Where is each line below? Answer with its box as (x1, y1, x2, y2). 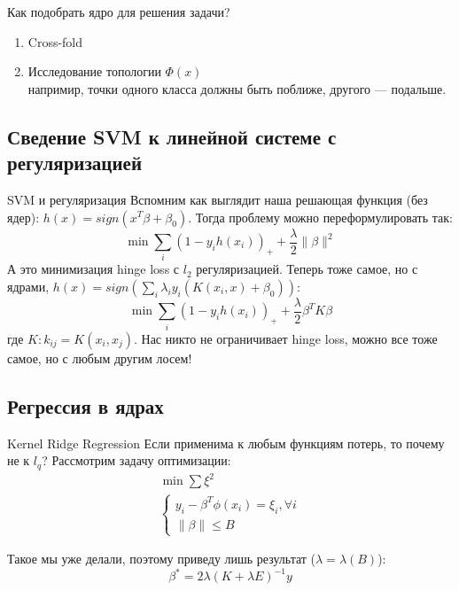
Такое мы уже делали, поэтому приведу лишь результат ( (7, 549, 316, 568)
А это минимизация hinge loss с (7, 260, 180, 278)
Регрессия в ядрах (7, 392, 164, 419)
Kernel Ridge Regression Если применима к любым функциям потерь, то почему (7, 433, 445, 452)
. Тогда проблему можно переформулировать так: (188, 207, 453, 226)
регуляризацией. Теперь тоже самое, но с (196, 260, 418, 278)
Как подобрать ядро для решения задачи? (7, 3, 230, 20)
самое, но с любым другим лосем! (7, 348, 192, 367)
